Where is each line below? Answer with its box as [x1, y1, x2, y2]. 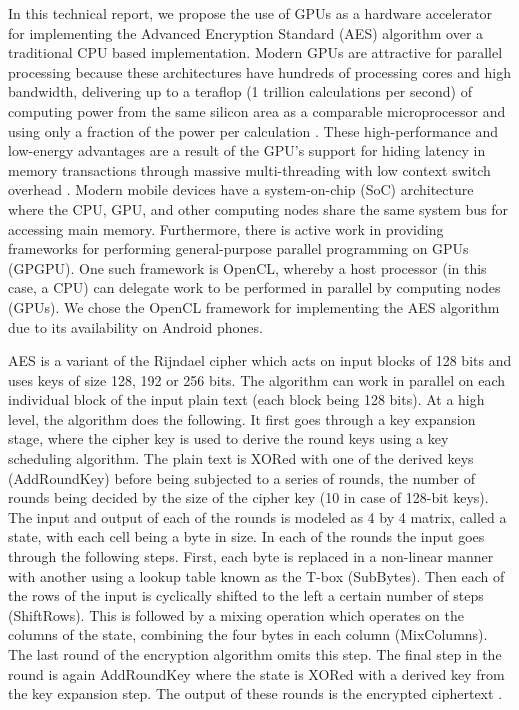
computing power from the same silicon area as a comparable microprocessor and [8, 100, 506, 121]
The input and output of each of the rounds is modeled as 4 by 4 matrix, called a [8, 506, 507, 527]
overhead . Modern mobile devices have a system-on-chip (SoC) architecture [8, 179, 474, 200]
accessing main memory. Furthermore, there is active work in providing [8, 218, 444, 239]
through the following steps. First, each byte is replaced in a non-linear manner [8, 546, 494, 567]
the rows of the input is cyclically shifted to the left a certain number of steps [8, 585, 484, 606]
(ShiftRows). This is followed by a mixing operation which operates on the [8, 604, 464, 625]
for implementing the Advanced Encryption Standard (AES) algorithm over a [8, 22, 484, 43]
